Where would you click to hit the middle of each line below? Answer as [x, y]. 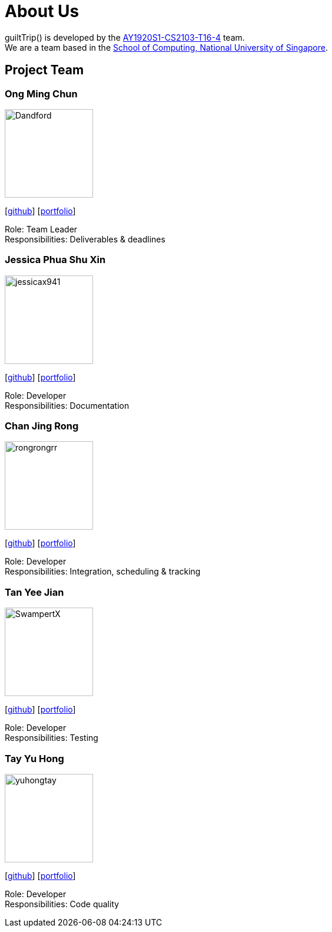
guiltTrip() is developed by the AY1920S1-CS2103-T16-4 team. [125, 37]
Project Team [44, 70]
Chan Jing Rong [42, 426]
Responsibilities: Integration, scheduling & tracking [103, 572]
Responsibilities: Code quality [62, 904]
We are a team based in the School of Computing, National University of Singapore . [167, 47]
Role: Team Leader [41, 229]
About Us [42, 11]
